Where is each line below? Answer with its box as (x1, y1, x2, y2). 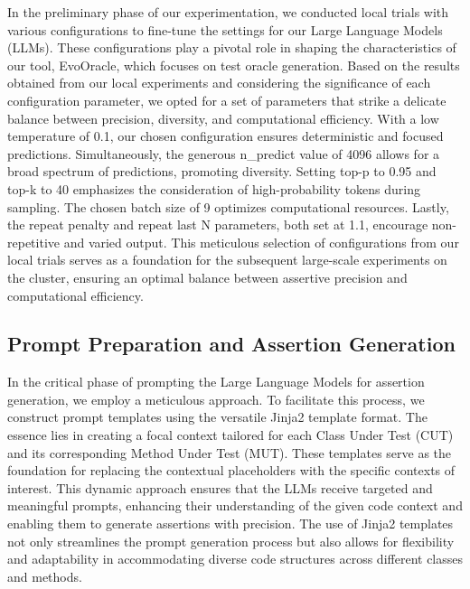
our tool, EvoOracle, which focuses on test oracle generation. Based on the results (7, 55, 460, 74)
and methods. (7, 566, 82, 585)
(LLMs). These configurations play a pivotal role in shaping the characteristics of (7, 38, 456, 57)
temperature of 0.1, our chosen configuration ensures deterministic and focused (7, 126, 444, 145)
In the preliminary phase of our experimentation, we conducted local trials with (7, 3, 449, 21)
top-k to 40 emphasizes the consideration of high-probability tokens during (7, 179, 421, 198)
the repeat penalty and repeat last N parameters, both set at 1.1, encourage (7, 215, 428, 234)
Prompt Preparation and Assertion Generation (7, 330, 456, 358)
